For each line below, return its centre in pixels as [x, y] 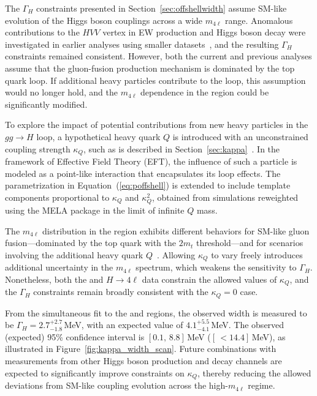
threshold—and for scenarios [250, 243]
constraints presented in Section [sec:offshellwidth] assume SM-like [162, 8]
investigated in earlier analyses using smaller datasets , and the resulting [142, 44]
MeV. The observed [248, 325]
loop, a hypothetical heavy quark [98, 136]
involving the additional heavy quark [74, 254]
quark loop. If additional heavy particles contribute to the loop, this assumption [155, 80]
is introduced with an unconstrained [240, 136]
